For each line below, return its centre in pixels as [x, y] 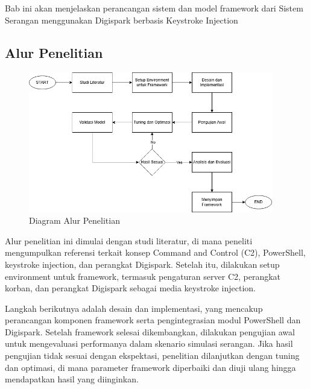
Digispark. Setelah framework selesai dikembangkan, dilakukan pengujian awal [150, 331]
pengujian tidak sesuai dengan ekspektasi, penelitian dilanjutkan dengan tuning [152, 356]
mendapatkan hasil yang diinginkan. [72, 379]
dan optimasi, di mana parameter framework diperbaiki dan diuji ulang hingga [150, 367]
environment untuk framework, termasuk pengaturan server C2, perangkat [143, 276]
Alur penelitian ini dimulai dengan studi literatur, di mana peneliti [129, 240]
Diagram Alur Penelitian [74, 220]
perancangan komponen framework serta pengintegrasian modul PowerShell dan [153, 320]
